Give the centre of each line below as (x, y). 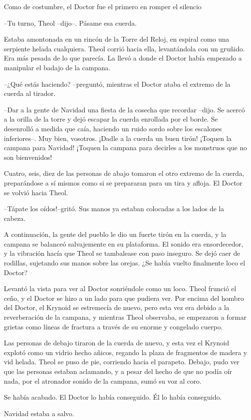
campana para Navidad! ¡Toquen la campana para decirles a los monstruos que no (125, 148)
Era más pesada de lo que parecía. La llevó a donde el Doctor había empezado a (123, 58)
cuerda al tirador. (30, 93)
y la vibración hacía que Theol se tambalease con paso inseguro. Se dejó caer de (122, 253)
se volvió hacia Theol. (36, 192)
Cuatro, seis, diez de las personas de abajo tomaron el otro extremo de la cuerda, (124, 173)
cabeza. (15, 218)
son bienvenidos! (28, 157)
